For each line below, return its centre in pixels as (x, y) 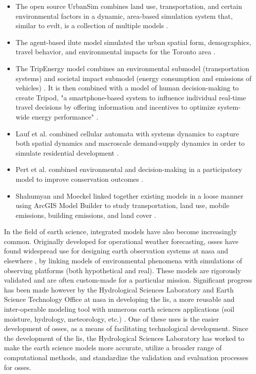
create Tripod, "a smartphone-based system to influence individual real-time (131, 97)
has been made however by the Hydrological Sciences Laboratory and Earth (119, 289)
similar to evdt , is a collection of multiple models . (92, 25)
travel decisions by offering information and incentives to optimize (115, 107)
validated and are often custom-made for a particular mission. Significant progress (128, 280)
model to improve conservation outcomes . (79, 179)
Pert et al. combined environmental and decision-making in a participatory (129, 169)
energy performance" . (65, 116)
